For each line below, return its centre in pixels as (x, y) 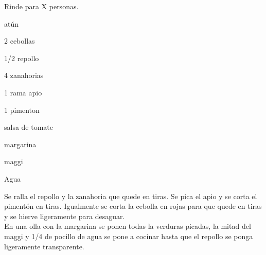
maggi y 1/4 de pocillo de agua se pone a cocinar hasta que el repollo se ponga (129, 236)
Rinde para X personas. (41, 6)
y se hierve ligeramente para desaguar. (65, 216)
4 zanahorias (24, 75)
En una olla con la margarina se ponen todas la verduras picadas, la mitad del (128, 226)
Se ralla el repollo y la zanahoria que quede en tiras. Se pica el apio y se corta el (131, 196)
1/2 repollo (22, 58)
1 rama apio (23, 92)
